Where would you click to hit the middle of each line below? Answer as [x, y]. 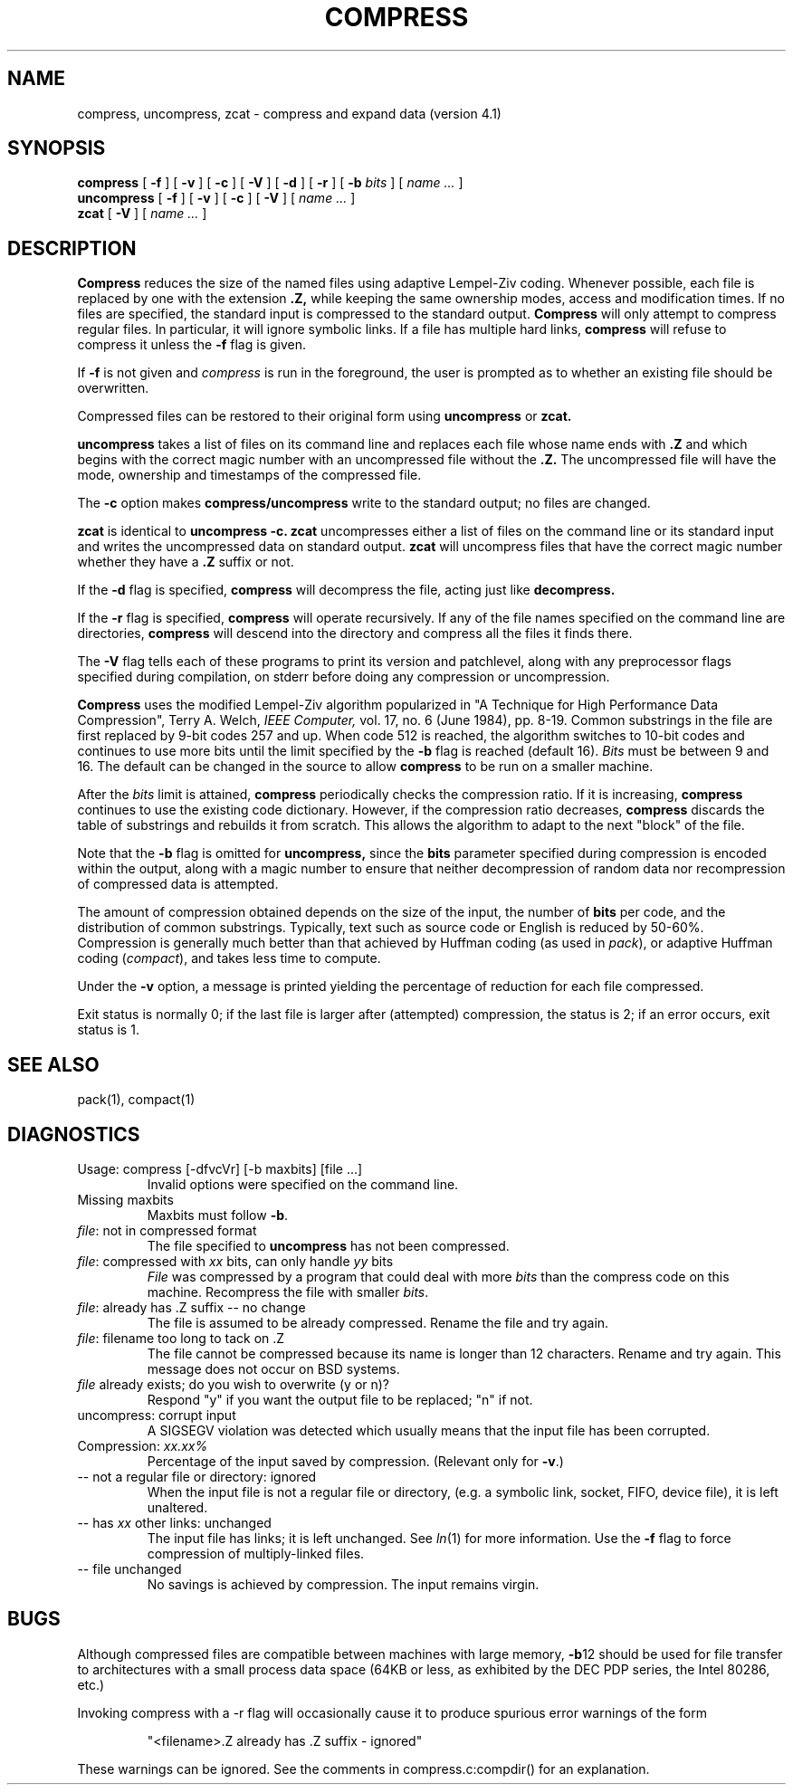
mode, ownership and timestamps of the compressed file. [249, 475]
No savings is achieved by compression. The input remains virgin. [343, 1584]
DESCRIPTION [72, 248]
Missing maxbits [125, 1199]
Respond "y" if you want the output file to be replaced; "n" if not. [340, 1399]
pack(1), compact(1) [136, 1100]
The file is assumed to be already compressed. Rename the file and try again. [378, 1322]
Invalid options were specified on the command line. [303, 1184]
